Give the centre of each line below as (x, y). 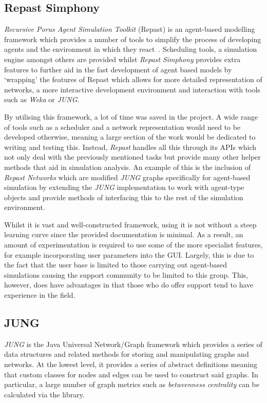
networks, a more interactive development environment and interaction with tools (132, 89)
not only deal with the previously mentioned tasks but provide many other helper (132, 157)
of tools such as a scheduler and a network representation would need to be (122, 127)
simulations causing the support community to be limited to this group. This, (126, 274)
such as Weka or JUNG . (42, 99)
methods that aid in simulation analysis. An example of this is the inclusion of (128, 167)
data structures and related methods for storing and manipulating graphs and (127, 354)
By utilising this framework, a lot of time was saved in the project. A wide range (131, 116)
